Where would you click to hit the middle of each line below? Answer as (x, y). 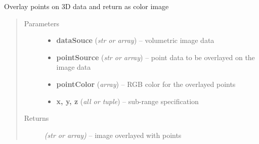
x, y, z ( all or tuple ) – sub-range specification (127, 101)
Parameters (41, 23)
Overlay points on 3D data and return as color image (87, 6)
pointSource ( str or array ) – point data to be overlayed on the (156, 57)
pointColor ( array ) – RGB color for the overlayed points (146, 84)
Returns (36, 118)
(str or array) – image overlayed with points (113, 135)
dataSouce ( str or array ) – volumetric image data (135, 40)
